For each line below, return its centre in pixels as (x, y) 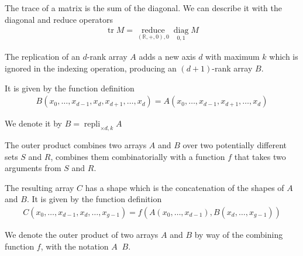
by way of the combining (239, 235)
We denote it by (33, 123)
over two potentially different (235, 145)
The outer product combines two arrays (76, 145)
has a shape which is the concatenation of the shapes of (185, 187)
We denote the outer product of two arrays (82, 235)
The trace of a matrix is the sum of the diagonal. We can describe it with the (143, 8)
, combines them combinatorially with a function (138, 156)
